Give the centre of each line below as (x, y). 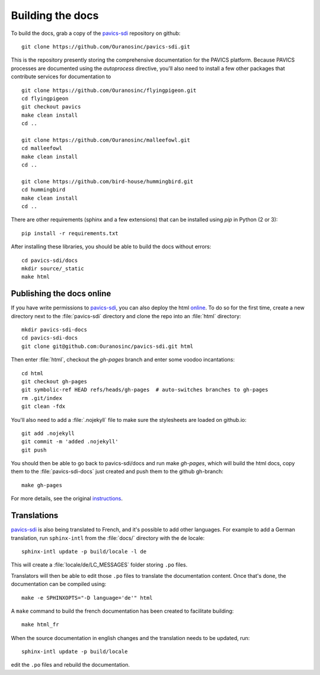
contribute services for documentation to (61, 76)
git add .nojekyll (48, 433)
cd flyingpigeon (45, 98)
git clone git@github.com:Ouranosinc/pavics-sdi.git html (108, 346)
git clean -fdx (44, 407)
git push (34, 450)
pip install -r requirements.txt (70, 233)
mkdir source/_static (53, 268)
